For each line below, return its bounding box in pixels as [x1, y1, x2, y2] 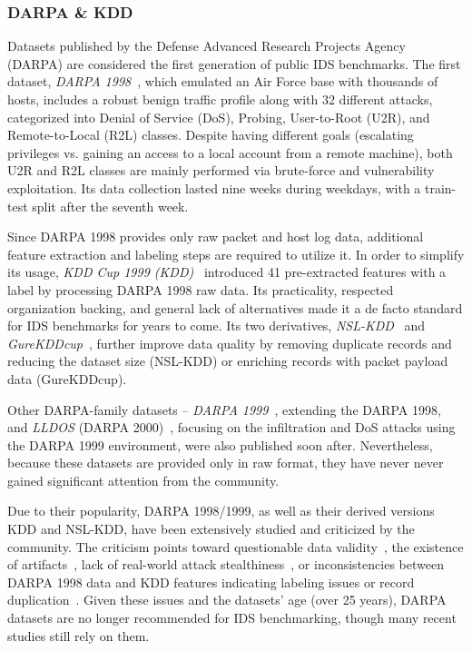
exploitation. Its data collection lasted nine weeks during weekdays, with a [7, 178, 421, 197]
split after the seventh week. [32, 196, 189, 215]
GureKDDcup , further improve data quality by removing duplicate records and [7, 333, 452, 352]
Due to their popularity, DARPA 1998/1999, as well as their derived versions [7, 501, 435, 520]
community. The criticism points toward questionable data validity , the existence [7, 537, 464, 556]
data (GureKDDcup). [7, 369, 127, 388]
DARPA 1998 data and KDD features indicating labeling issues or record [7, 572, 415, 591]
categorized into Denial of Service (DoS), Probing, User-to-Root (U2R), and [7, 107, 430, 126]
